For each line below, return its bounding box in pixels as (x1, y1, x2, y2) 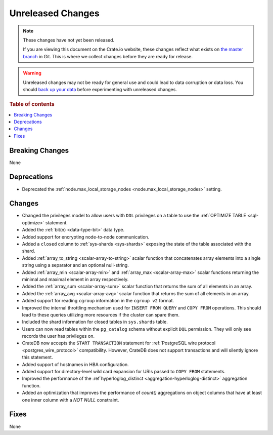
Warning (23, 70, 41, 76)
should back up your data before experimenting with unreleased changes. (23, 86, 177, 92)
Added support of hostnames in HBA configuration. (22, 361, 129, 367)
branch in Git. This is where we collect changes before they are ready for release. (23, 53, 193, 59)
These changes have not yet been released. (23, 37, 115, 43)
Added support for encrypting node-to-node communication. (22, 233, 150, 240)
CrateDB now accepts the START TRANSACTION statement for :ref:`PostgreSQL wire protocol (22, 340, 216, 346)
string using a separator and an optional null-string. (22, 262, 129, 268)
